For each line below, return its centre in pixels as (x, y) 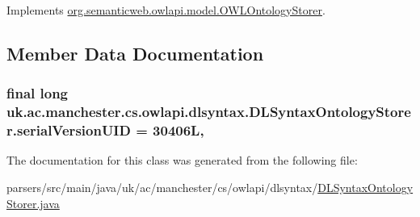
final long (38, 93)
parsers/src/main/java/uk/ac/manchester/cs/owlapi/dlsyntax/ (162, 188)
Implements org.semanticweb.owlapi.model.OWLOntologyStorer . (166, 10)
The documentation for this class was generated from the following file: (182, 160)
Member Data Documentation (135, 53)
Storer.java (33, 203)
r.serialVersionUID (69, 130)
